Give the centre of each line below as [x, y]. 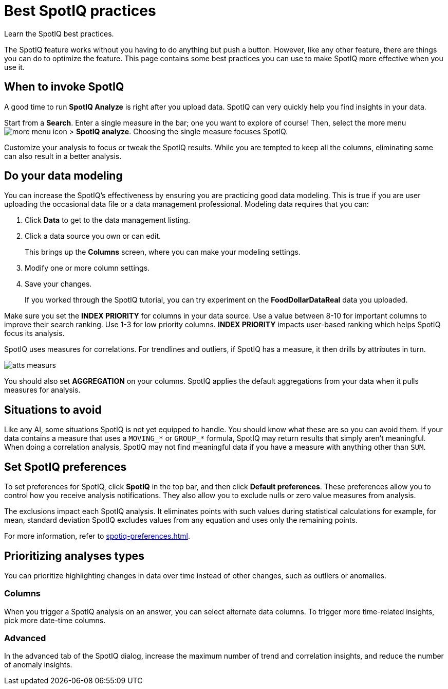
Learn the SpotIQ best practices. [59, 33]
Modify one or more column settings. [87, 268]
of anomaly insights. [38, 665]
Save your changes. [58, 284]
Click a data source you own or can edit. [93, 236]
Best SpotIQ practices [80, 11]
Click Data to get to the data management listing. [108, 220]
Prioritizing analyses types [74, 556]
